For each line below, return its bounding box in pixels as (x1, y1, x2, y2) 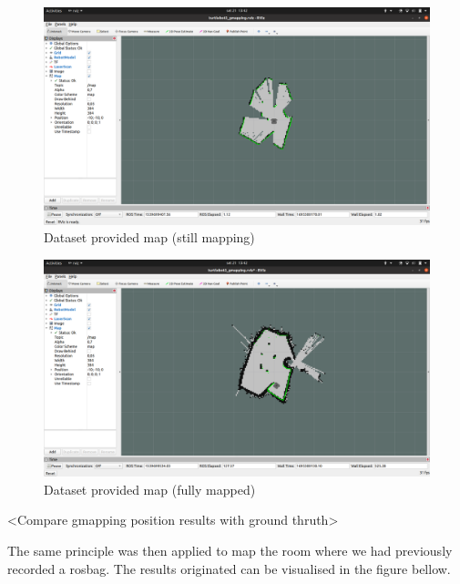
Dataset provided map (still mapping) (44, 228, 255, 247)
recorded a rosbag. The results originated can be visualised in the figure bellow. (7, 558, 451, 578)
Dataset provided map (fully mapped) (44, 479, 256, 498)
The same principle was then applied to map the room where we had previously (7, 540, 453, 559)
